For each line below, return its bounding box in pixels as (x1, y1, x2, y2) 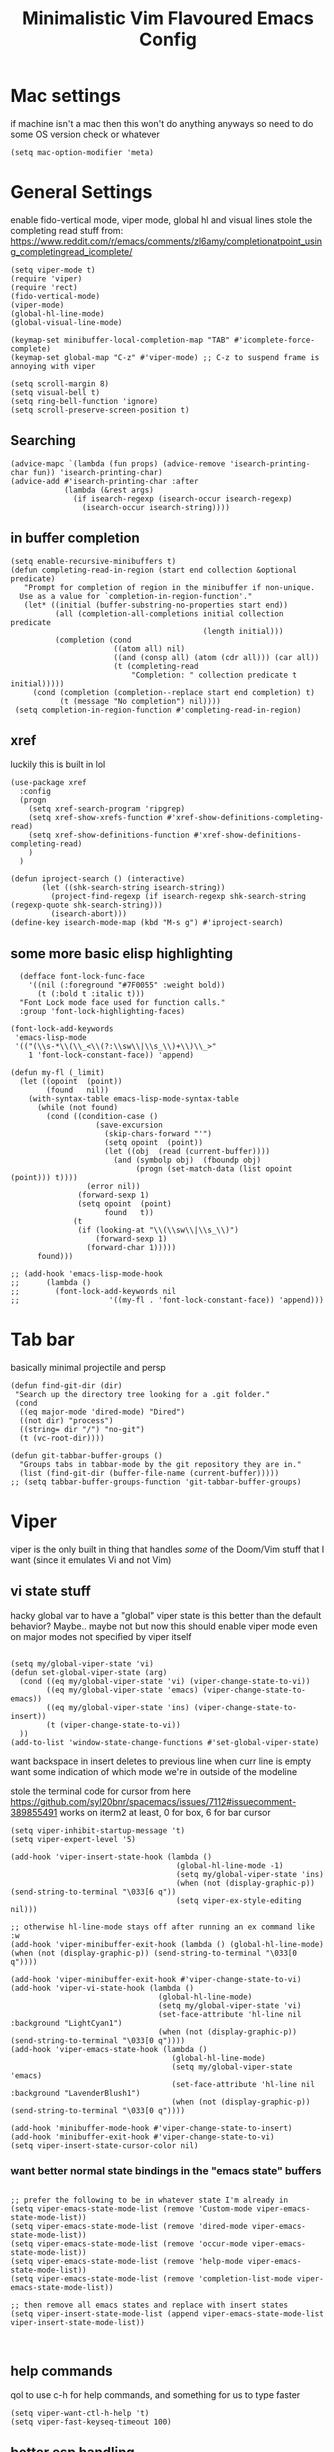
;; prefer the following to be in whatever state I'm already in (10, 2195, 288, 2206)
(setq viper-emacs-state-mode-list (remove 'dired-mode (10, 2222, 248, 2232)
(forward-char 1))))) (86, 1243, 177, 1253)
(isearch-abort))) (50, 909, 128, 919)
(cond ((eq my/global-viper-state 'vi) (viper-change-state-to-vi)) (19, 1676, 311, 1686)
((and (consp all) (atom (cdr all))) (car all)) (113, 652, 320, 662)
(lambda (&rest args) (63, 485, 155, 495)
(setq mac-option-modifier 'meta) (10, 147, 155, 157)
